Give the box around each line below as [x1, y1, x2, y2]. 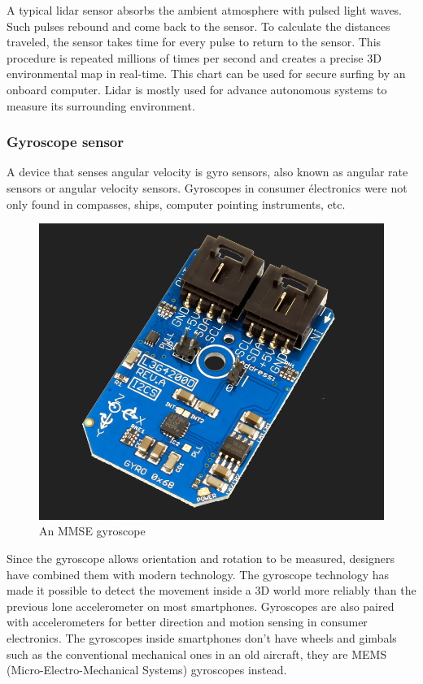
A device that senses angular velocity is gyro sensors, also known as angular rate [7, 163, 408, 180]
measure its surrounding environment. [7, 97, 195, 114]
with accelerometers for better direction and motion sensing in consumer [7, 613, 368, 630]
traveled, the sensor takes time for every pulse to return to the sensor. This [7, 33, 382, 50]
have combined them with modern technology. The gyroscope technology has [7, 565, 389, 582]
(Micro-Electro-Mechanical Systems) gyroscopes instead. [7, 661, 287, 678]
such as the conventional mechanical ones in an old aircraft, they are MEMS [7, 645, 387, 662]
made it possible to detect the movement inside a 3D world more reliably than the [7, 582, 416, 599]
